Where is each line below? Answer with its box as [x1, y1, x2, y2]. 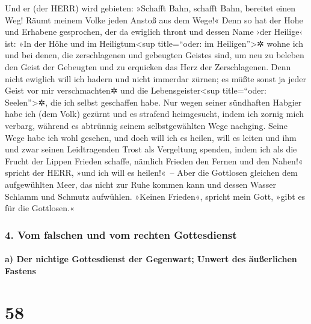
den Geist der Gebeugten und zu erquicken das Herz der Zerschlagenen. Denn [5, 60, 291, 73]
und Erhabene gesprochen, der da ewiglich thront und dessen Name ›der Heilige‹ [5, 25, 303, 38]
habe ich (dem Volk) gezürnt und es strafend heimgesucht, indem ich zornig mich [5, 107, 304, 120]
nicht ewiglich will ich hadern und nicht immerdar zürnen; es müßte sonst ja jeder [5, 72, 306, 85]
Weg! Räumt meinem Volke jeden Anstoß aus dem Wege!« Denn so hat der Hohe [5, 13, 303, 26]
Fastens [5, 264, 36, 277]
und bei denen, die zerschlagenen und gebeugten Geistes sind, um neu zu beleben [5, 49, 304, 61]
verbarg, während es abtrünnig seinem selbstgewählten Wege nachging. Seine [5, 119, 288, 131]
